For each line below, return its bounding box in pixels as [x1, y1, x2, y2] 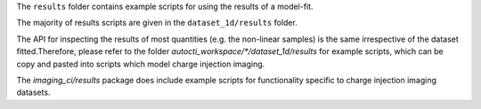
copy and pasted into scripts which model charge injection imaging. [16, 58, 265, 69]
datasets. [16, 87, 51, 97]
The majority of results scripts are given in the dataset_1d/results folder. [16, 18, 298, 28]
